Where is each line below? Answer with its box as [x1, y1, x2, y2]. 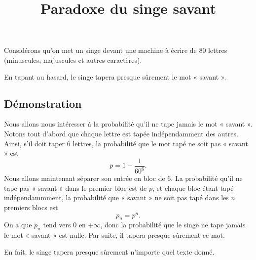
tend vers [43, 219, 71, 230]
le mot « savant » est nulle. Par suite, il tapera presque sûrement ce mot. [4, 230, 225, 240]
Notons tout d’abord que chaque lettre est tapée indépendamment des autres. [4, 128, 238, 138]
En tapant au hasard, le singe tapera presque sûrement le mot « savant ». [4, 71, 226, 82]
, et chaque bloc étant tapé [152, 182, 234, 193]
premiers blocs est [4, 202, 58, 212]
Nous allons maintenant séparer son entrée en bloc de [4, 173, 165, 183]
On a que [4, 219, 32, 230]
